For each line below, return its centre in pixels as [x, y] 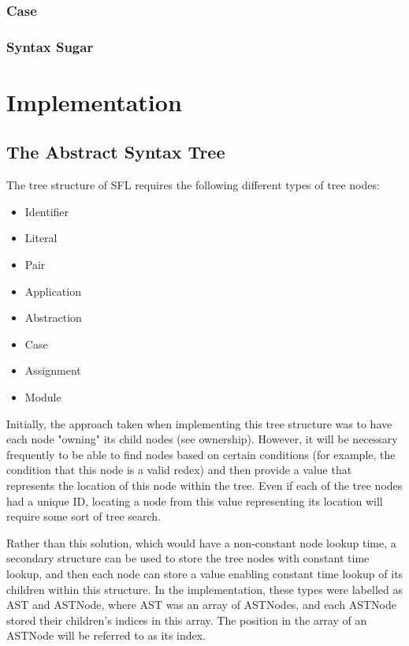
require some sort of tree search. [84, 516]
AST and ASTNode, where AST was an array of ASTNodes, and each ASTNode [201, 605]
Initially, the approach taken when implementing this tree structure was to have [199, 423]
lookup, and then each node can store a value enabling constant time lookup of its [205, 573]
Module [43, 397]
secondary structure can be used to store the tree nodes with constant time [188, 558]
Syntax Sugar [50, 46]
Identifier [47, 211]
